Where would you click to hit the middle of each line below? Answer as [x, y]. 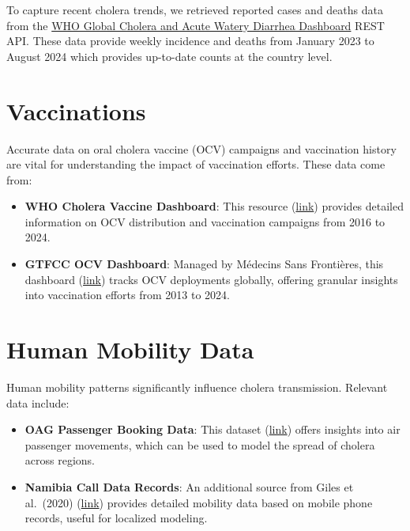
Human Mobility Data [130, 349]
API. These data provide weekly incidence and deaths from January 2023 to [190, 41]
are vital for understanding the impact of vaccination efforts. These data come [196, 164]
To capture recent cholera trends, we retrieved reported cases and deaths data [195, 9]
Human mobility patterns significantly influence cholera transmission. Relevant [197, 387]
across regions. [60, 460]
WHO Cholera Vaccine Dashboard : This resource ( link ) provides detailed [214, 206]
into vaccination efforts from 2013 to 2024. [127, 295]
